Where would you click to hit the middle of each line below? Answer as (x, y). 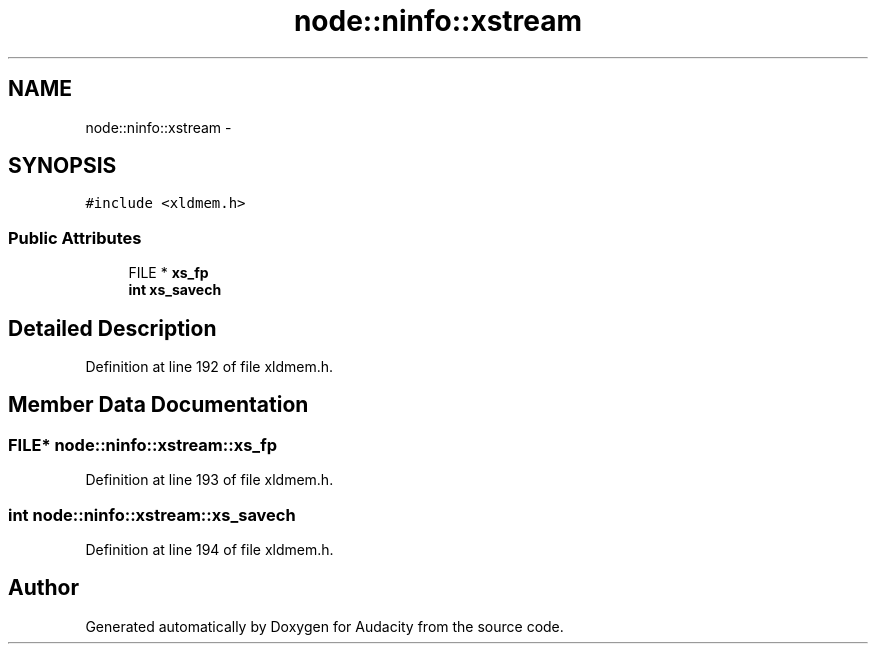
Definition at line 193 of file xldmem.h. (209, 480)
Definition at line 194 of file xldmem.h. (209, 549)
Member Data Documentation (158, 405)
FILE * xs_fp (168, 273)
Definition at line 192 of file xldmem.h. (209, 367)
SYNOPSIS (62, 166)
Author (43, 588)
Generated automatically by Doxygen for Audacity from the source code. (324, 626)
